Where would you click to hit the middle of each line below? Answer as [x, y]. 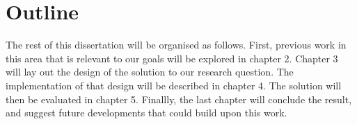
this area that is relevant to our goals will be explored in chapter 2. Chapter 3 [172, 58]
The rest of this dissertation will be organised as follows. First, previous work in [176, 45]
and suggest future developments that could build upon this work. [146, 113]
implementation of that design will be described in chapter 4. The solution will [174, 85]
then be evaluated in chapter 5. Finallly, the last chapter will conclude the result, [179, 99]
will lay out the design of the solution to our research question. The [150, 72]
